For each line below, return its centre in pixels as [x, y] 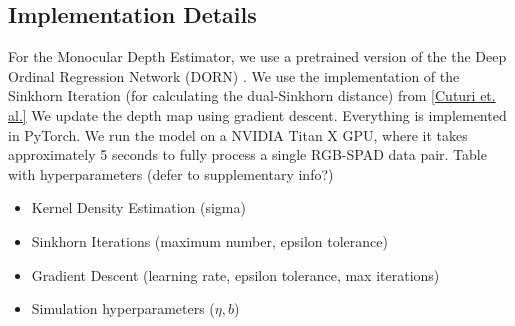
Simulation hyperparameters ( [123, 308]
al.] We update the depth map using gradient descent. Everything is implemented [257, 114]
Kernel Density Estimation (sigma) [138, 207]
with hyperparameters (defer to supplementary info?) [171, 173]
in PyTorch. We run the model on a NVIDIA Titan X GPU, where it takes [238, 134]
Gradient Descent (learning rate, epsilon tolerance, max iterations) [235, 274]
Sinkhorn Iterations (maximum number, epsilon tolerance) [209, 240]
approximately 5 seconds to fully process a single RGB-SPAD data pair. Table [247, 154]
